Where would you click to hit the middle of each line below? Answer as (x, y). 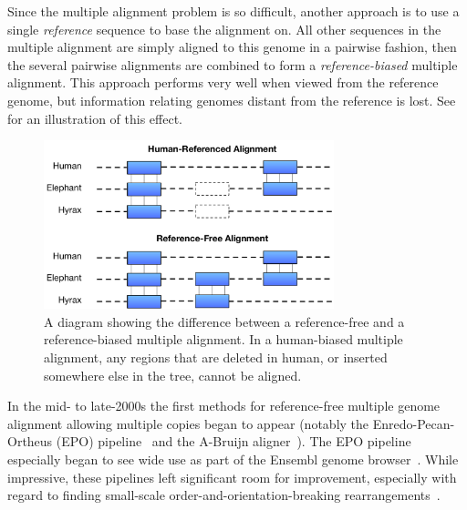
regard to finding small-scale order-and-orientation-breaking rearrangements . (224, 495)
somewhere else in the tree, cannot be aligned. (173, 375)
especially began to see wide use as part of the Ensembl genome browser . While (233, 459)
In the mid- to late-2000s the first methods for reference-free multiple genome (224, 406)
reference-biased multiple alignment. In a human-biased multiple (223, 339)
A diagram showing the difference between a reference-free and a (224, 321)
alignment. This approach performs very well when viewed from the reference (223, 82)
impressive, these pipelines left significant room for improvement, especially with (232, 477)
